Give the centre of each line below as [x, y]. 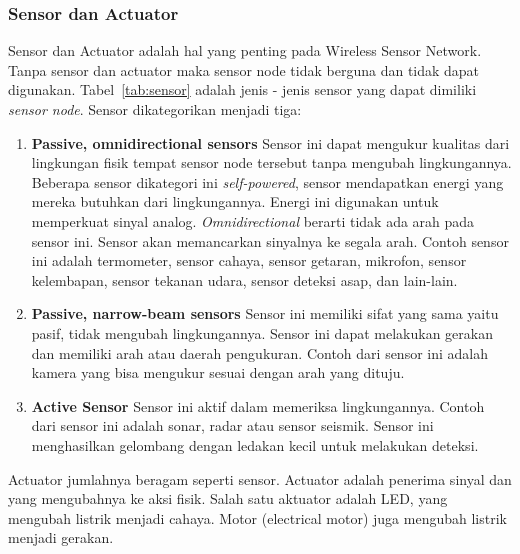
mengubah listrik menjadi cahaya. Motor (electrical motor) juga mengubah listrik [257, 517]
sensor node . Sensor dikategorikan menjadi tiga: [155, 109]
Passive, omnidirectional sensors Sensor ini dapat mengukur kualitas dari [270, 142]
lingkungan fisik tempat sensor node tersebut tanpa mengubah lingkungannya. [271, 162]
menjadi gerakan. [61, 537]
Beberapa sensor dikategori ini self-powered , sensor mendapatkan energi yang [267, 181]
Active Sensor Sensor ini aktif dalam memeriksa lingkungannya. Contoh [258, 405]
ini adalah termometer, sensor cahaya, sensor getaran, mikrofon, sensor [249, 260]
